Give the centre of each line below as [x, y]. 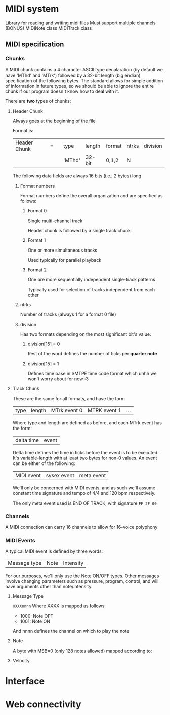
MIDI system [32, 9]
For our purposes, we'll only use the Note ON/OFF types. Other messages [82, 576]
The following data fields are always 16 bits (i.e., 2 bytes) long [77, 176]
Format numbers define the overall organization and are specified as [91, 195]
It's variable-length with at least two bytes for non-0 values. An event [85, 458]
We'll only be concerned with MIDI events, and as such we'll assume [84, 488]
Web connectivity [44, 704]
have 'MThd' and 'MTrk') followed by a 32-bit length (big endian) [73, 75]
